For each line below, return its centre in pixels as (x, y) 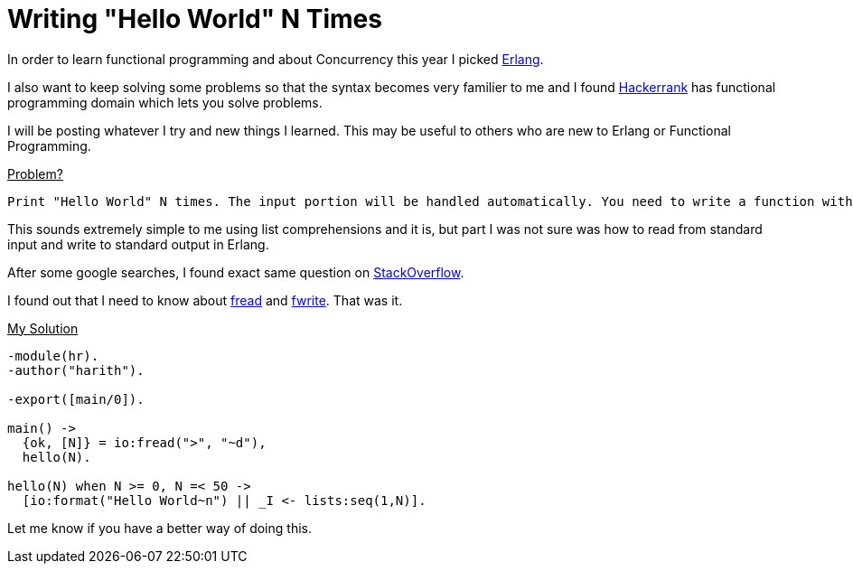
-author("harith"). (76, 370)
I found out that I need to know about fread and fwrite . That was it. (205, 300)
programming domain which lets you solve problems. (165, 102)
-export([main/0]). (76, 399)
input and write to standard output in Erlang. (138, 244)
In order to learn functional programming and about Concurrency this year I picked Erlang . (276, 59)
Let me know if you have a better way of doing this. (159, 528)
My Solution (43, 328)
